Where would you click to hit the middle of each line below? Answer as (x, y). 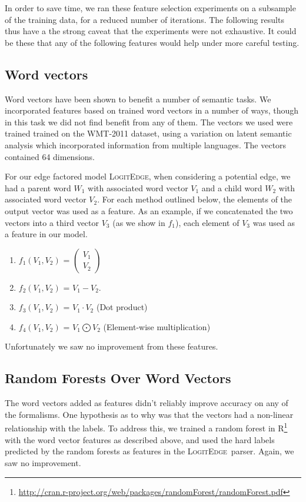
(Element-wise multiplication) (157, 326)
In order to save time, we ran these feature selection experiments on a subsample (150, 8)
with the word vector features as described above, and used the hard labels (140, 439)
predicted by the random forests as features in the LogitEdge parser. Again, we (149, 451)
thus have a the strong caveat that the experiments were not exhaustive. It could (151, 31)
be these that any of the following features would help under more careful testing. (152, 42)
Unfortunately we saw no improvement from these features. (112, 346)
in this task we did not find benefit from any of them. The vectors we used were (149, 122)
